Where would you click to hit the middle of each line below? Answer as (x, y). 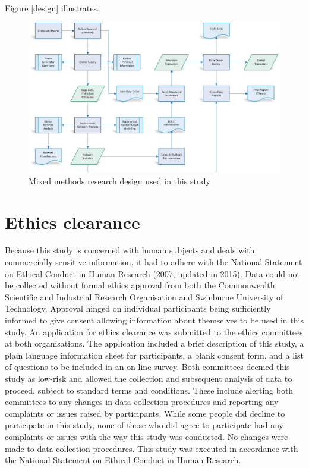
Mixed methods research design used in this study (119, 180)
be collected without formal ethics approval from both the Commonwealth (140, 285)
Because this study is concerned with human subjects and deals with (130, 250)
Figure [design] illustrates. (52, 8)
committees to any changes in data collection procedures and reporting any (142, 402)
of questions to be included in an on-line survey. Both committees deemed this (147, 367)
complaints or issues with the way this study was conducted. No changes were (146, 436)
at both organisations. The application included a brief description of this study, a (154, 343)
